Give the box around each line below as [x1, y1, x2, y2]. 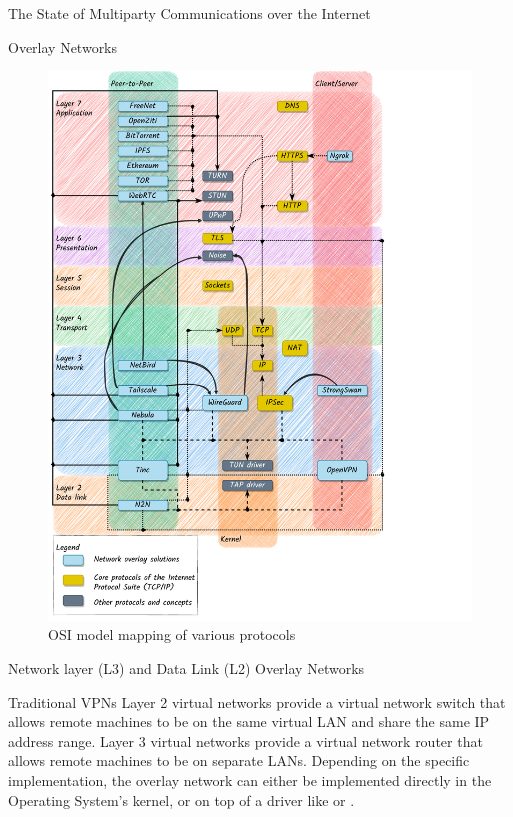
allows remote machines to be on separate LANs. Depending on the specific [8, 750, 470, 771]
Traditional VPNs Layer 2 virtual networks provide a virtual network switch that [8, 691, 506, 712]
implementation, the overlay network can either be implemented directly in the [8, 769, 492, 790]
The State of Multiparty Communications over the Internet [8, 3, 371, 23]
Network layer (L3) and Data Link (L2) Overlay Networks [8, 657, 365, 678]
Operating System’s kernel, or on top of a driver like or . [8, 789, 355, 810]
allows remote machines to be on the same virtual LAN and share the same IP [8, 711, 490, 732]
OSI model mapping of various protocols [48, 624, 296, 645]
